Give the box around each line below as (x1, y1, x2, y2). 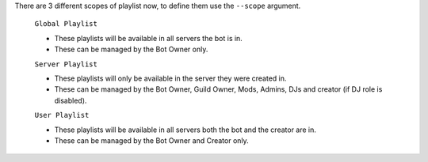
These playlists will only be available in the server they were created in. (54, 73, 287, 83)
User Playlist (34, 111, 90, 120)
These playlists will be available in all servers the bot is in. (54, 33, 243, 43)
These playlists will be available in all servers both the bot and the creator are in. (54, 125, 317, 134)
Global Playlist (34, 20, 98, 28)
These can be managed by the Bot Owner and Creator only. (54, 135, 249, 145)
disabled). (54, 96, 87, 105)
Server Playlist (34, 59, 98, 69)
